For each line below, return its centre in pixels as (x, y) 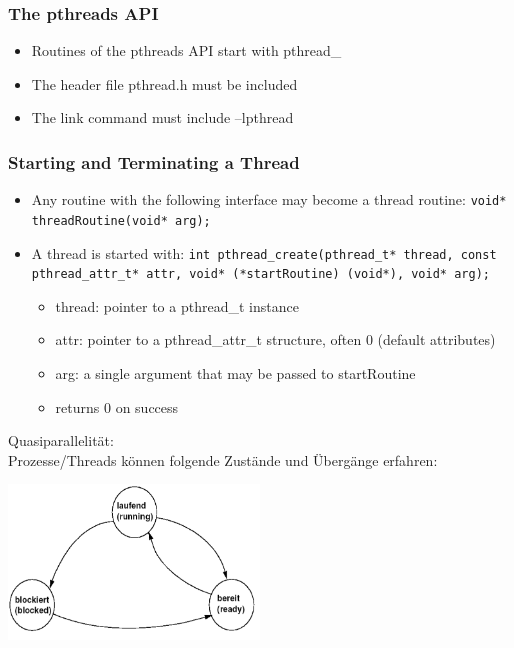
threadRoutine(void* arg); (121, 220)
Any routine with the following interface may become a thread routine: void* (269, 199)
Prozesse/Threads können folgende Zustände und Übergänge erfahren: (223, 459)
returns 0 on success (117, 406)
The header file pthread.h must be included (164, 83)
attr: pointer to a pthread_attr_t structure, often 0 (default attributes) (275, 339)
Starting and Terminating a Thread (154, 161)
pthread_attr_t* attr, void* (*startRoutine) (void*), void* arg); (260, 274)
